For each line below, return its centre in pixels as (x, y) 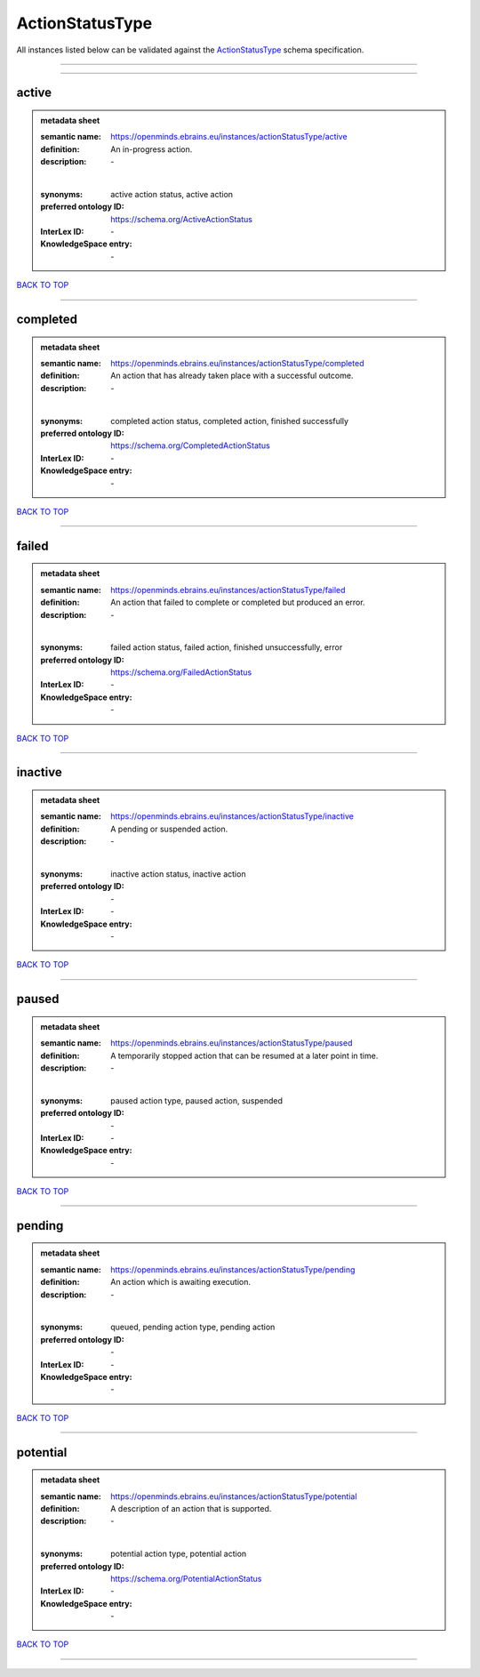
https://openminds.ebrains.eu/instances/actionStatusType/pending (233, 1269)
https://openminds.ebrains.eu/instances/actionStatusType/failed (228, 590)
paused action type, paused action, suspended (197, 1100)
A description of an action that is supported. (191, 1508)
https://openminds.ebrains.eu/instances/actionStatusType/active (229, 137)
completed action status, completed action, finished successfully (230, 421)
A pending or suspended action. (169, 829)
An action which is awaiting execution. (180, 1282)
